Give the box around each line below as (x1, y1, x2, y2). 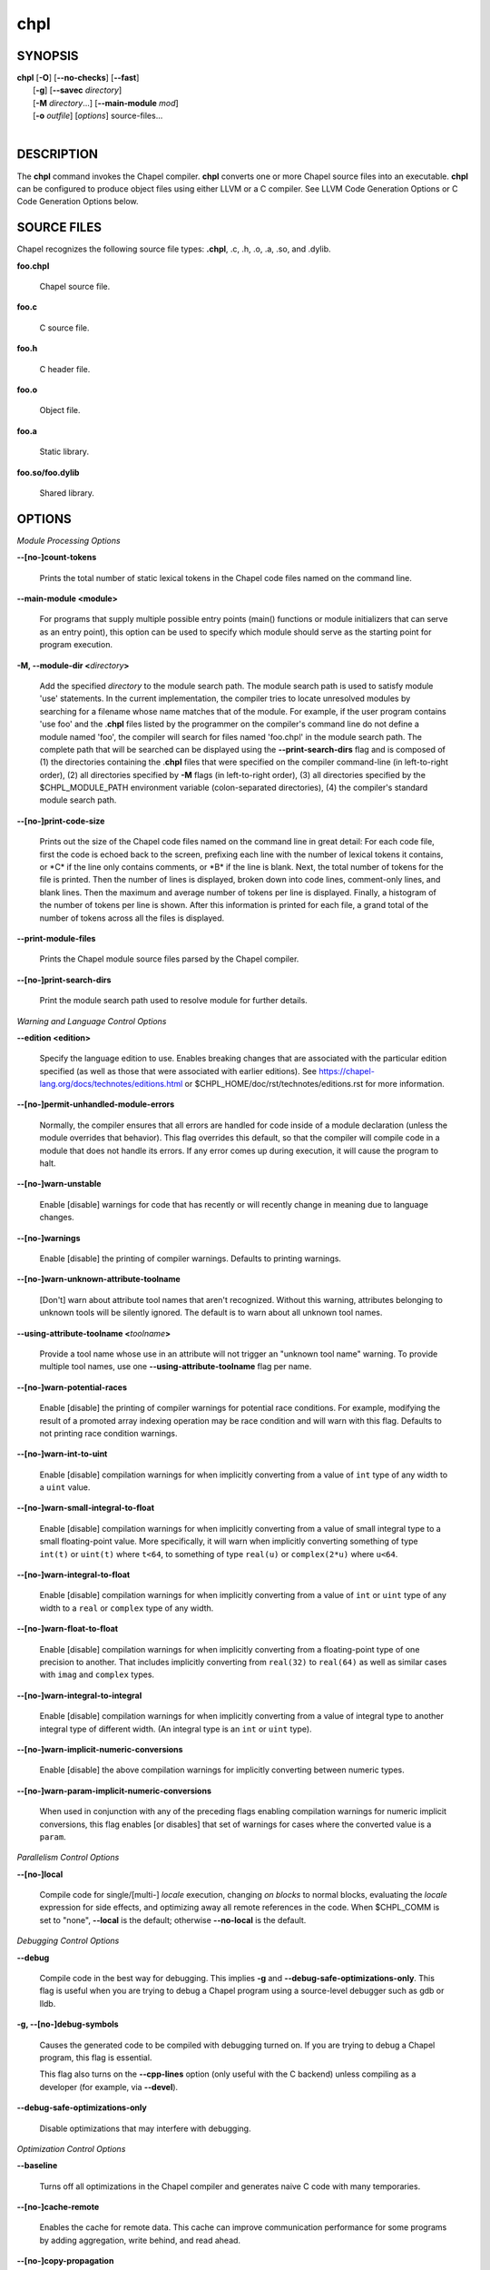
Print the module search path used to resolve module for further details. (39, 995, 308, 1006)
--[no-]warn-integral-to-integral (16, 1690, 142, 1701)
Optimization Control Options (16, 2143, 126, 2154)
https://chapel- (318, 1065, 376, 1076)
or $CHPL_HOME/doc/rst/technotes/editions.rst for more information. (184, 1079, 445, 1090)
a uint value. (39, 1482, 91, 1493)
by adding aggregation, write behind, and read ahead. (39, 2235, 240, 2245)
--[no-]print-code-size (16, 815, 105, 826)
